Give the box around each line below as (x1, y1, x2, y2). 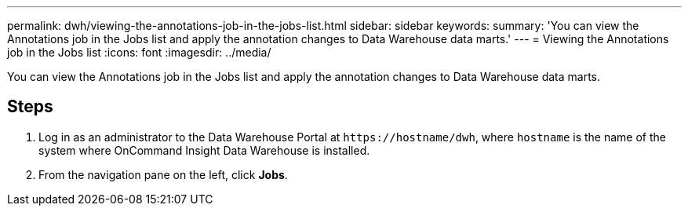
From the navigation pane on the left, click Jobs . (38, 167, 288, 181)
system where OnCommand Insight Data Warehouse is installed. (38, 143, 370, 157)
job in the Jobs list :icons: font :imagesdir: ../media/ (7, 46, 271, 59)
